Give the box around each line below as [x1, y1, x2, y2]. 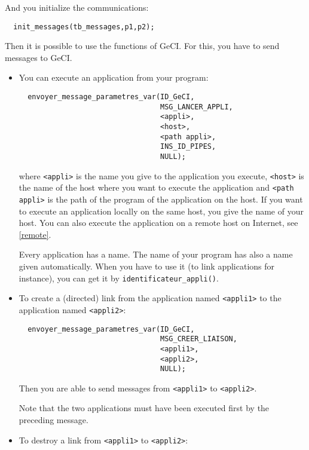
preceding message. [19, 414, 88, 426]
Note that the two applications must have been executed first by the [19, 402, 270, 414]
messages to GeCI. [5, 51, 72, 63]
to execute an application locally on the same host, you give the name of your [19, 204, 304, 217]
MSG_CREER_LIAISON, [160, 335, 237, 344]
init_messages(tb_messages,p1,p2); [13, 22, 155, 31]
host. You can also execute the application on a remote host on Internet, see [19, 216, 298, 229]
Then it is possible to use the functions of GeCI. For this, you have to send [5, 39, 280, 52]
